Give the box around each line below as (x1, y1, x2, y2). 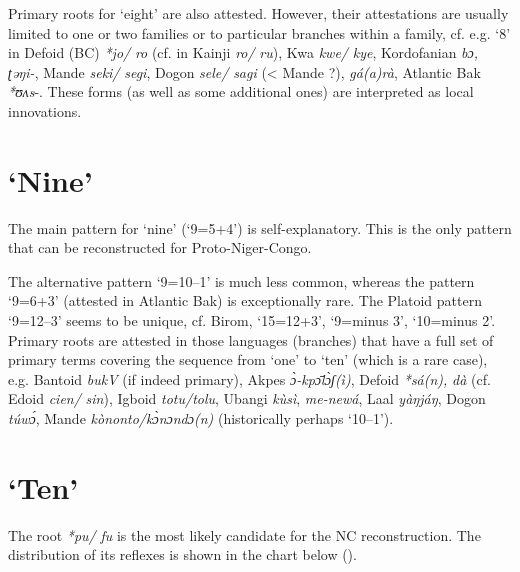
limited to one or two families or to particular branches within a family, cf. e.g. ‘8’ (8, 22, 511, 43)
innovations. (8, 100, 82, 121)
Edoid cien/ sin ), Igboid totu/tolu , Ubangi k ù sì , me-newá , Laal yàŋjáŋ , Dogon (8, 388, 486, 409)
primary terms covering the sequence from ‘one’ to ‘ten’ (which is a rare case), (8, 349, 488, 370)
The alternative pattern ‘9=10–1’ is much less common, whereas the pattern (8, 270, 475, 291)
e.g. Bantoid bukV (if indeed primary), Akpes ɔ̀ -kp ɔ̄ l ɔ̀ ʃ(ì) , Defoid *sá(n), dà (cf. (8, 368, 491, 389)
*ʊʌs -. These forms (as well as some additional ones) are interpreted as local (8, 81, 474, 102)
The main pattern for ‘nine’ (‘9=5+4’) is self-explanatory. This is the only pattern (8, 217, 512, 238)
